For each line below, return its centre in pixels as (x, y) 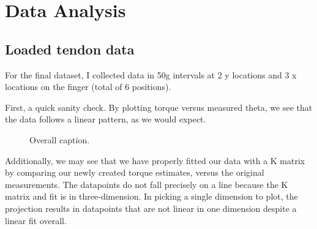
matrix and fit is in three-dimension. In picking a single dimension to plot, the (151, 196)
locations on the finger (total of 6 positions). (88, 87)
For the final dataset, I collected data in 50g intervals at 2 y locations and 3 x (151, 74)
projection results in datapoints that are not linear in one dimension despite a (151, 208)
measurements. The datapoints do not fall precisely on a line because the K (147, 184)
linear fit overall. (36, 220)
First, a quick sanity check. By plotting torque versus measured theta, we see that (159, 107)
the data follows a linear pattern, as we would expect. (106, 119)
